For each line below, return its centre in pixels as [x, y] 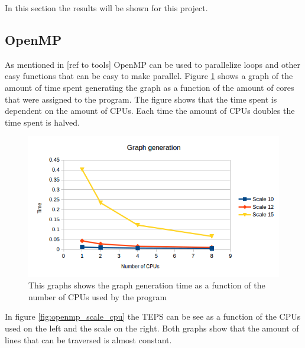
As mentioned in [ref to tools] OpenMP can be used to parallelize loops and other [152, 64]
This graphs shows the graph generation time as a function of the [147, 285]
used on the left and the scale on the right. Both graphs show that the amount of [152, 328]
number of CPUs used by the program [98, 296]
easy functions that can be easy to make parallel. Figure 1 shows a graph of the [149, 76]
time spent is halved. [42, 122]
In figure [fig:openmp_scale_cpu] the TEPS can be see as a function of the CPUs [153, 316]
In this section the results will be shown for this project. [106, 8]
